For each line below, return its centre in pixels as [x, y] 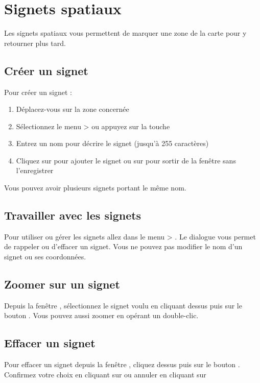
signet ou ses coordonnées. [45, 257]
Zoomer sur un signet [62, 284]
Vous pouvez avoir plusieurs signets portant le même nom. [95, 188]
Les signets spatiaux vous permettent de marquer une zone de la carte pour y [125, 33]
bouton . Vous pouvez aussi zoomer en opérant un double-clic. [101, 315]
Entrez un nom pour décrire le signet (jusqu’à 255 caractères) [112, 143]
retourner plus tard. [35, 43]
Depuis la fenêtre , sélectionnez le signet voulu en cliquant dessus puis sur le [123, 305]
